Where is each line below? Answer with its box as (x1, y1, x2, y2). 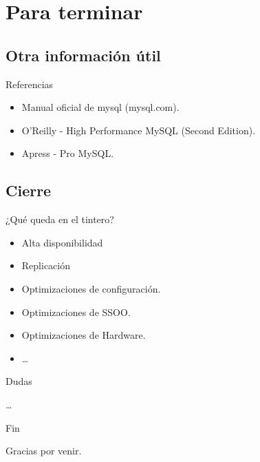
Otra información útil (6, 44, 161, 65)
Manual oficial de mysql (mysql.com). (21, 100, 180, 114)
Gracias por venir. (6, 443, 82, 458)
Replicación (21, 258, 70, 273)
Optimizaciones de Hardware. (21, 328, 146, 342)
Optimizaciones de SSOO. (21, 304, 131, 319)
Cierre (6, 180, 52, 201)
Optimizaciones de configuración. (21, 281, 161, 295)
